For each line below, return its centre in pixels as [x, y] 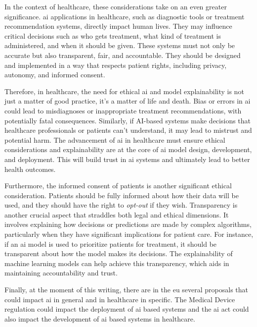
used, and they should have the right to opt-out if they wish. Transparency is [121, 205]
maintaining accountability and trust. [61, 273]
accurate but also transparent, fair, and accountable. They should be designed [123, 55]
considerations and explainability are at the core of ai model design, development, [128, 149]
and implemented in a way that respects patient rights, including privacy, [116, 65]
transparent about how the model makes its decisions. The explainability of [119, 253]
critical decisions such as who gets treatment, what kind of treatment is [113, 35]
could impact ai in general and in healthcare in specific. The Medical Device [120, 299]
